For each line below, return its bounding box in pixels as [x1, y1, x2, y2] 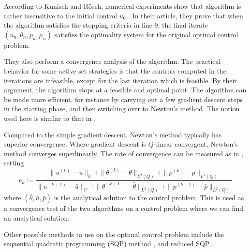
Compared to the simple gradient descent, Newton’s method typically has [4, 129, 222, 139]
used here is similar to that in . [4, 113, 96, 123]
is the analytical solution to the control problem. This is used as [54, 193, 244, 203]
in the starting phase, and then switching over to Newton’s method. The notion [4, 104, 240, 114]
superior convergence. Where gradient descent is [4, 139, 147, 149]
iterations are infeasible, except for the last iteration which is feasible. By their [4, 75, 237, 85]
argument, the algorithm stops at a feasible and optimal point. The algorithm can [4, 85, 247, 95]
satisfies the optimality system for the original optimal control [54, 29, 238, 39]
